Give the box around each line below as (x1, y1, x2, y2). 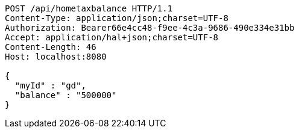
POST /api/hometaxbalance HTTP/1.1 (5, 4, 173, 13)
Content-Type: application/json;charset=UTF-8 (5, 13, 228, 23)
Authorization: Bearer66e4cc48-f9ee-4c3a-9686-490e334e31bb (5, 23, 295, 32)
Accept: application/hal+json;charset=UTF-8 (5, 32, 219, 42)
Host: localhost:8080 (5, 52, 107, 61)
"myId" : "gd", (14, 81, 86, 90)
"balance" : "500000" (14, 90, 117, 100)
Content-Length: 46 (5, 42, 96, 52)
